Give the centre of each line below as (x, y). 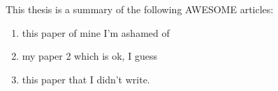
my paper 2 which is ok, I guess (89, 56)
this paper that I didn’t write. (86, 79)
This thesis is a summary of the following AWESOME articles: (140, 9)
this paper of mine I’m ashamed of (96, 32)
